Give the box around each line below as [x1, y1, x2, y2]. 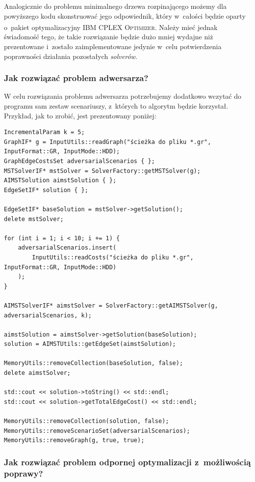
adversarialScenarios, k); [4, 312, 92, 319]
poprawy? [4, 467, 43, 479]
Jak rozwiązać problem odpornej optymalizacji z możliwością [4, 455, 251, 468]
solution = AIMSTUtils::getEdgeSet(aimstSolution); [4, 340, 176, 348]
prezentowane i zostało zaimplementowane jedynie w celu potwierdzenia [4, 41, 222, 52]
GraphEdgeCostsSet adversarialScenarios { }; [4, 158, 155, 165]
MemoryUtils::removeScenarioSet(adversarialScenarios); [4, 427, 190, 434]
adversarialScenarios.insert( [18, 244, 117, 252]
